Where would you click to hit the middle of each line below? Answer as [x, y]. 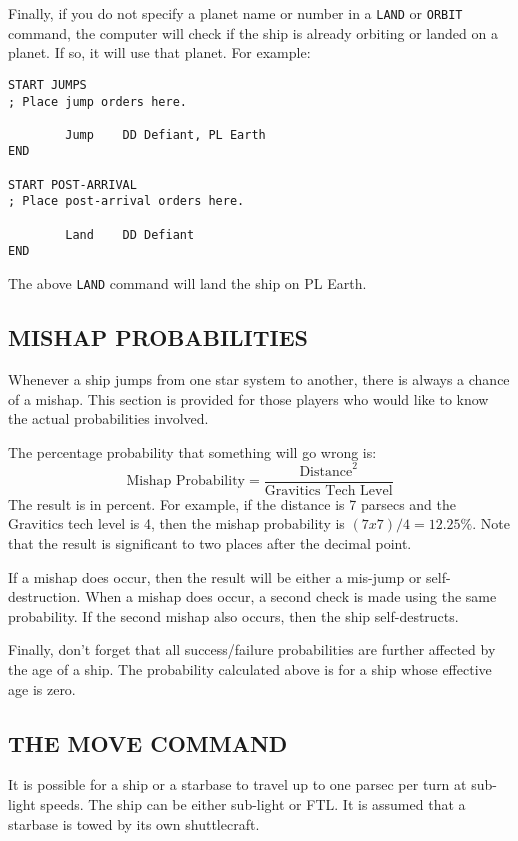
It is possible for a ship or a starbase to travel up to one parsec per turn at [237, 784]
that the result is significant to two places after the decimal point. [210, 543]
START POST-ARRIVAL [72, 184]
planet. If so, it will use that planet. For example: [159, 52]
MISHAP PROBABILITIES [158, 337]
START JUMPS [47, 84]
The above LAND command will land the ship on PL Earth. [187, 283]
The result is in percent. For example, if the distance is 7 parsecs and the [232, 503]
